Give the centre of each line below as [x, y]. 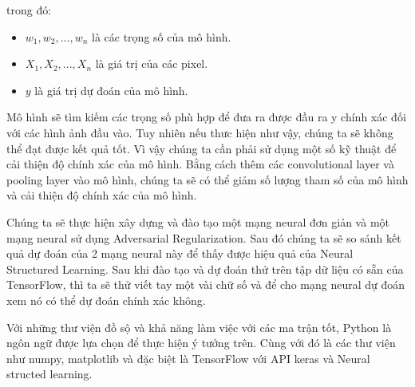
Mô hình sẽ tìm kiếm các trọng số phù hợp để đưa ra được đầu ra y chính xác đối [206, 117]
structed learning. [49, 374]
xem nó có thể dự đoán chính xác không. [106, 300]
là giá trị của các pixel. [152, 63]
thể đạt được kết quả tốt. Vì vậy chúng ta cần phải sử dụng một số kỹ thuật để [202, 148]
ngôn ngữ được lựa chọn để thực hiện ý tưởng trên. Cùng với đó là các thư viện [201, 343]
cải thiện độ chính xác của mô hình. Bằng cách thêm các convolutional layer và [200, 164]
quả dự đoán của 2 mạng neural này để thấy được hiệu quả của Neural [180, 253]
